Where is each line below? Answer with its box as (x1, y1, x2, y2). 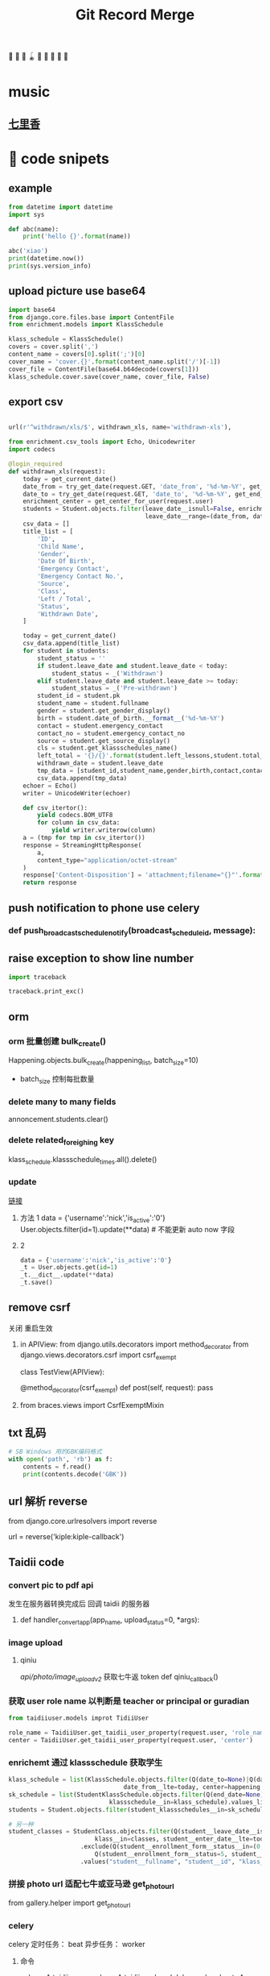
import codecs (8, 446, 56, 454)
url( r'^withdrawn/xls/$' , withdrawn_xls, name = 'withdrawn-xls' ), (8, 423, 231, 432)
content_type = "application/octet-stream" (37, 856, 178, 864)
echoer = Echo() (22, 782, 78, 790)
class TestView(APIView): (19, 1368, 105, 1377)
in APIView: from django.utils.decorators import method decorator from (19, 1339, 249, 1351)
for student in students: (22, 647, 110, 655)
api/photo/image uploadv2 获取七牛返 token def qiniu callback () (19, 1672, 219, 1683)
